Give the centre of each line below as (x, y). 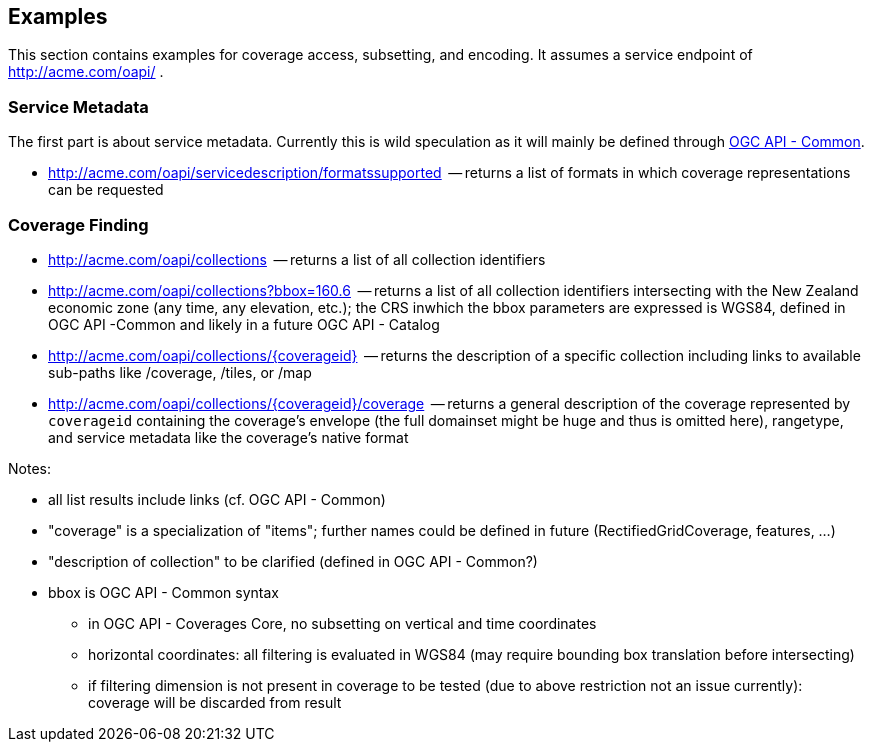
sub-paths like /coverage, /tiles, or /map (180, 372)
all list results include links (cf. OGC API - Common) (217, 499)
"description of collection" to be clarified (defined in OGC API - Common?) (293, 561)
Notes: (29, 468)
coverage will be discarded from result (215, 702)
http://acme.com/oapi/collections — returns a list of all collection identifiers (297, 259)
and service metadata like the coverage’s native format (228, 437)
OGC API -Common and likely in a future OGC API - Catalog (244, 324)
